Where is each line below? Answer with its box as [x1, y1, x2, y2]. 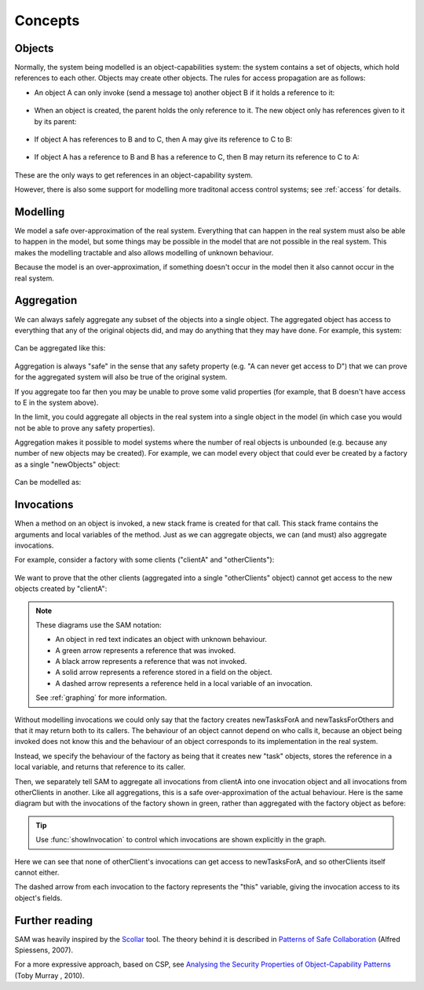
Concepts [14, 12, 80, 29]
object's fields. [14, 893, 63, 903]
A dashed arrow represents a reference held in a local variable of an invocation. [55, 678, 313, 687]
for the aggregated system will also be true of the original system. [14, 372, 228, 382]
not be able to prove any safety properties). [14, 423, 155, 432]
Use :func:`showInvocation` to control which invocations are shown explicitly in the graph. [35, 835, 327, 845]
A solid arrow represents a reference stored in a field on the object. [55, 668, 272, 677]
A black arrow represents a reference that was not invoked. [55, 657, 247, 666]
